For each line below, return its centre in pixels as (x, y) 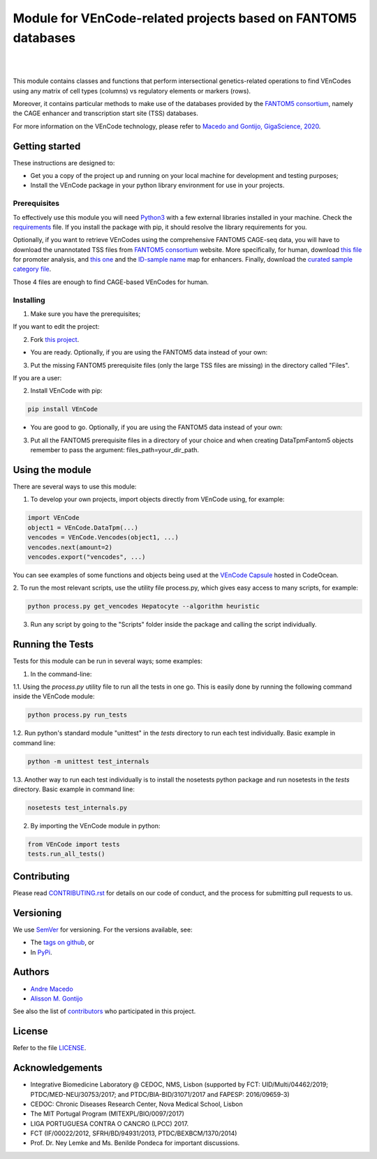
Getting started (47, 146)
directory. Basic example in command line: (74, 789)
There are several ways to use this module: (75, 486)
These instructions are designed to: (64, 163)
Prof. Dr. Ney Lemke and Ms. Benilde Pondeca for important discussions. (135, 1143)
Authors (31, 972)
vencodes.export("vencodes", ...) (87, 557)
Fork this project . (55, 339)
